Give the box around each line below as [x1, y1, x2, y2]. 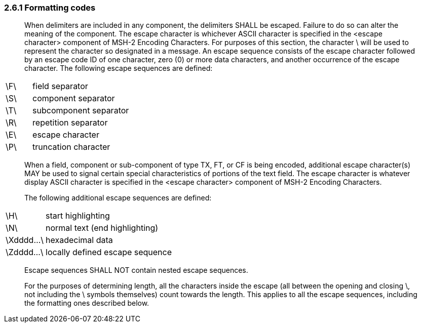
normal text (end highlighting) [46, 223, 159, 233]
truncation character [32, 142, 110, 152]
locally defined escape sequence [46, 247, 172, 258]
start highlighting [46, 211, 110, 221]
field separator [32, 81, 88, 92]
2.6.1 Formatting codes [4, 3, 96, 13]
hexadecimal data [46, 235, 113, 246]
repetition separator [32, 117, 108, 128]
